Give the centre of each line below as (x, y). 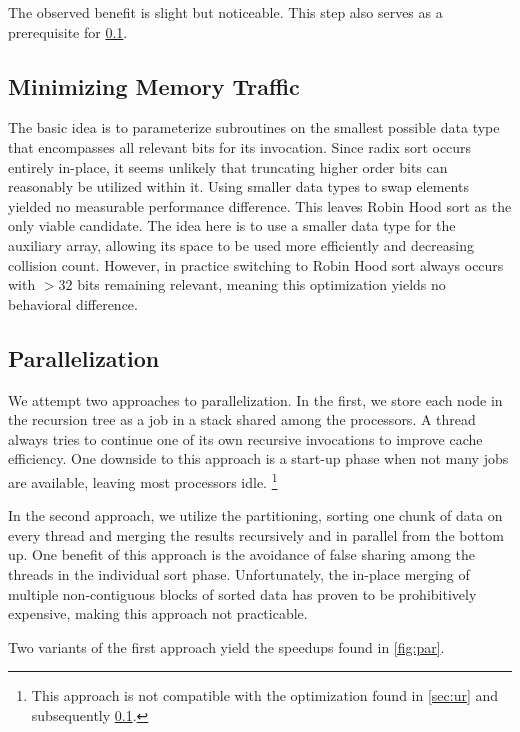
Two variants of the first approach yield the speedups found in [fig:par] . (226, 646)
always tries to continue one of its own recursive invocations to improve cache (245, 438)
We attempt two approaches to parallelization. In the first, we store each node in (255, 399)
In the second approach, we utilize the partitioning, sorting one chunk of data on (255, 515)
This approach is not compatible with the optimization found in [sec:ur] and (265, 695)
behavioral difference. (73, 303)
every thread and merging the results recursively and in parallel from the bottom (256, 534)
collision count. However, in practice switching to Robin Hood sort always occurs (256, 264)
